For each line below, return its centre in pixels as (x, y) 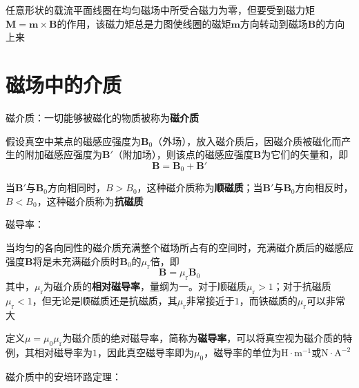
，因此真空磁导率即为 (146, 352)
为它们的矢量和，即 (305, 154)
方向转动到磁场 (274, 23)
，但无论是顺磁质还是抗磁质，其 (105, 300)
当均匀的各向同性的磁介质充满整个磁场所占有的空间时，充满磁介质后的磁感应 (179, 247)
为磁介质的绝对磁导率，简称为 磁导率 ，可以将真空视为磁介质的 (203, 338)
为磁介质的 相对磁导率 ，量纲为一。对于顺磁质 (145, 286)
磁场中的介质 (64, 84)
